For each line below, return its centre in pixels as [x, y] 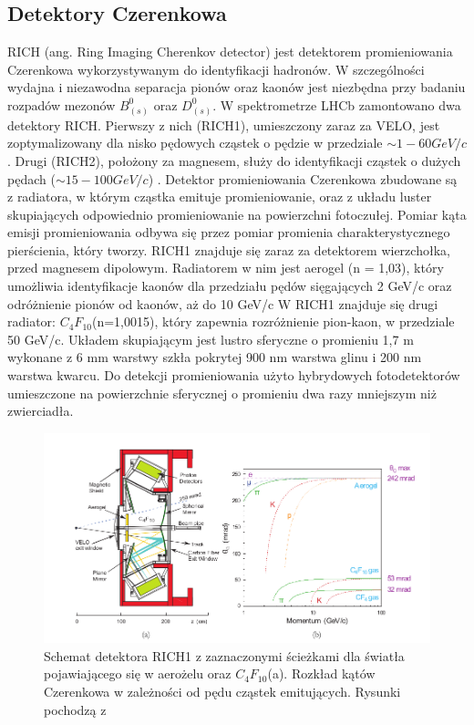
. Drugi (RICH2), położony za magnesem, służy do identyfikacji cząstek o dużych [234, 160]
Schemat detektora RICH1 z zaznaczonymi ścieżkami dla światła [224, 655]
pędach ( [31, 178]
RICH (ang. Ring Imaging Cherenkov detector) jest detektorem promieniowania [230, 52]
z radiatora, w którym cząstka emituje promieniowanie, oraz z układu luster [220, 197]
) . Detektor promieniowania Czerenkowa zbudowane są [303, 178]
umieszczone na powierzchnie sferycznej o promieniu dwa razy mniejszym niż [222, 393]
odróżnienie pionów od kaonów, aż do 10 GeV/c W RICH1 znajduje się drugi [223, 303]
